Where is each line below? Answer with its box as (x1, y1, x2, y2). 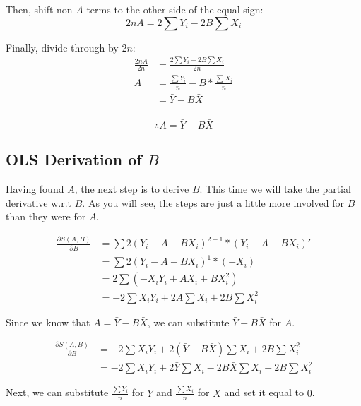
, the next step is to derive (74, 181, 189, 196)
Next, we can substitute (6, 385, 109, 400)
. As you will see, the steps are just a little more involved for (82, 195, 345, 210)
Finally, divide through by (6, 40, 119, 54)
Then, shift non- (6, 2, 76, 16)
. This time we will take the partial (199, 181, 351, 196)
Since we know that (6, 314, 90, 329)
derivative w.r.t (6, 195, 72, 210)
